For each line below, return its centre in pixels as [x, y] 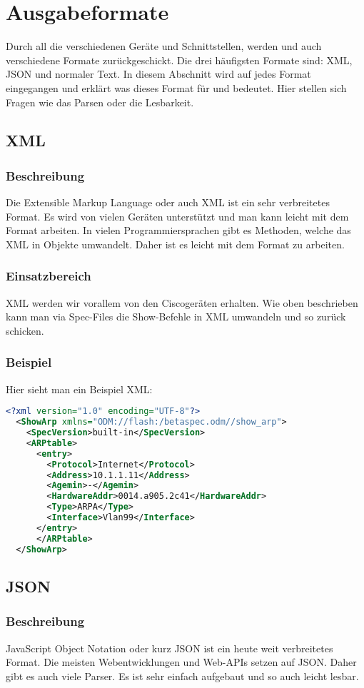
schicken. [25, 330]
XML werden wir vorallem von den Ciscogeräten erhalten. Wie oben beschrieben [182, 302]
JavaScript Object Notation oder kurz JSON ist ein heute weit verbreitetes [170, 648]
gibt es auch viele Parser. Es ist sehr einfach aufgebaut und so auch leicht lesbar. [182, 676]
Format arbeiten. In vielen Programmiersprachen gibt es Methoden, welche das [178, 230]
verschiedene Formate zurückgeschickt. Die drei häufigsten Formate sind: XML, [179, 60]
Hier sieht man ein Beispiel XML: [79, 389]
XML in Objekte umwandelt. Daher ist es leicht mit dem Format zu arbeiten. [175, 244]
